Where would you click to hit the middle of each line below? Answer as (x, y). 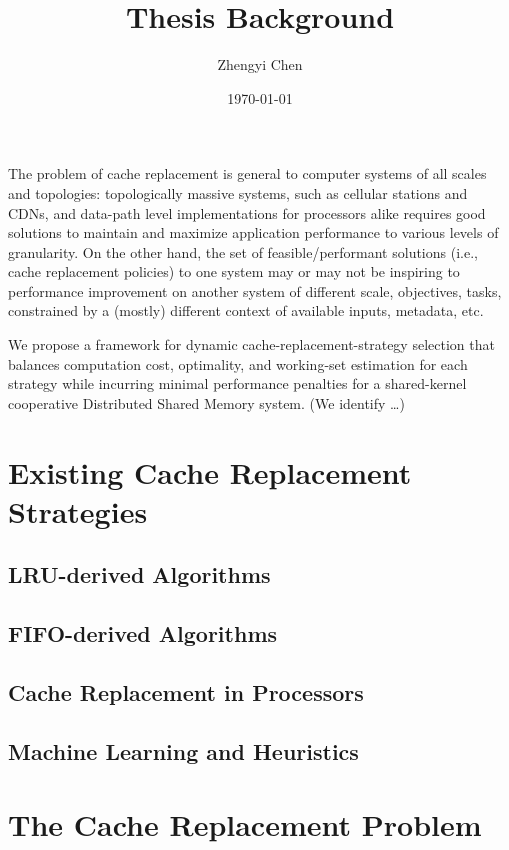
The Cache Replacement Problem (245, 824)
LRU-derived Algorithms (139, 574)
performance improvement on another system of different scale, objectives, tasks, (255, 290)
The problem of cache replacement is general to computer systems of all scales (247, 173)
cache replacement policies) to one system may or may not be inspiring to (234, 271)
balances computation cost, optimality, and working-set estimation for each (238, 363)
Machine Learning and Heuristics (183, 750)
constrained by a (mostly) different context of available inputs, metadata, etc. (246, 310)
